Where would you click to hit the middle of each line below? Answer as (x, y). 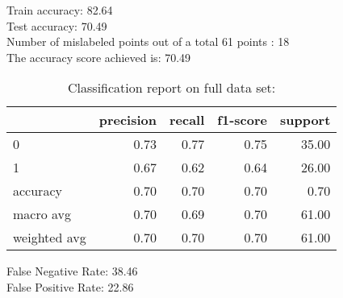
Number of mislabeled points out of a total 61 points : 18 (148, 41)
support (305, 120)
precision (128, 120)
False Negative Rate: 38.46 (72, 271)
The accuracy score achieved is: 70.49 (99, 57)
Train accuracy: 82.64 (60, 10)
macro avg (42, 214)
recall (187, 120)
